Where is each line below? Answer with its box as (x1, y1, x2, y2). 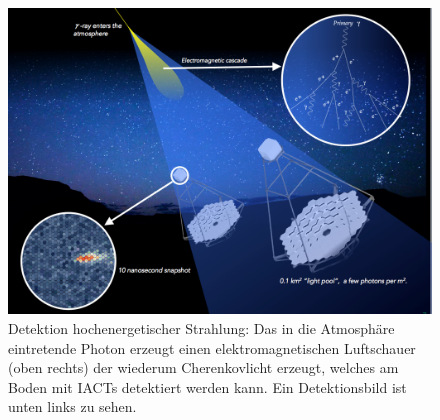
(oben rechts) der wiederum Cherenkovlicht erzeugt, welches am (8, 357, 399, 378)
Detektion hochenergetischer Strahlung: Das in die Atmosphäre (8, 318, 395, 338)
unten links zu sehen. (8, 396, 137, 417)
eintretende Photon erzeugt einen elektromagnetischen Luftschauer (8, 337, 416, 358)
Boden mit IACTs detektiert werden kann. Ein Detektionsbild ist (8, 376, 407, 397)
